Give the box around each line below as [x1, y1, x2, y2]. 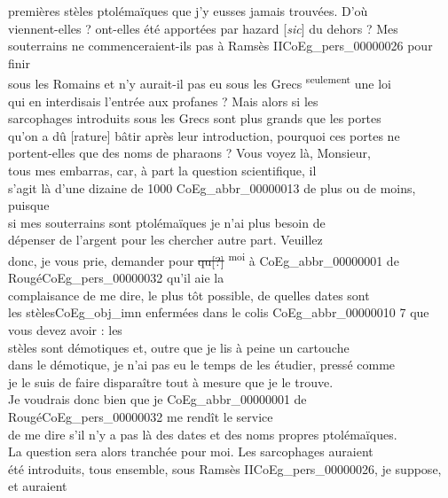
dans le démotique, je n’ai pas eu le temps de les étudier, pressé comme [8, 355, 396, 374]
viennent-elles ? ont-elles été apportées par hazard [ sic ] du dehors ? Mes [8, 19, 398, 37]
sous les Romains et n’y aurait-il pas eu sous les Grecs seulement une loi [8, 72, 391, 93]
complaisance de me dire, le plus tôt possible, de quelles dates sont [8, 285, 370, 304]
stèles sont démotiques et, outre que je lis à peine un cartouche [8, 338, 350, 356]
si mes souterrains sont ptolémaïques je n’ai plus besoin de [8, 213, 326, 231]
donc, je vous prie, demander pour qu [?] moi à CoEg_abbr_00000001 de [8, 248, 399, 269]
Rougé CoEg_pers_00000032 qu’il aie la [8, 268, 224, 287]
